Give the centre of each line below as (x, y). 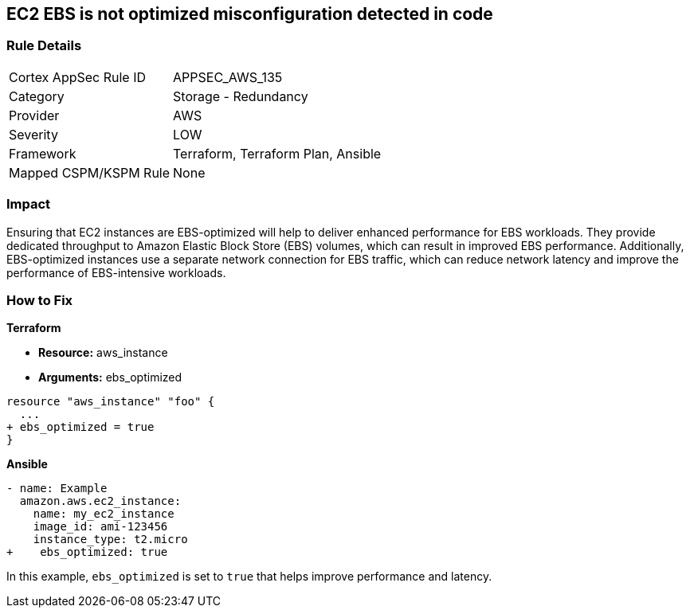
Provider (34, 115)
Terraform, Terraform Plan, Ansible (277, 153)
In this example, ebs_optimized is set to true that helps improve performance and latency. (249, 577)
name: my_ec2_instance (104, 514)
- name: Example (57, 489)
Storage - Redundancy (241, 96)
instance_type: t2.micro (110, 540)
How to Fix (40, 300)
